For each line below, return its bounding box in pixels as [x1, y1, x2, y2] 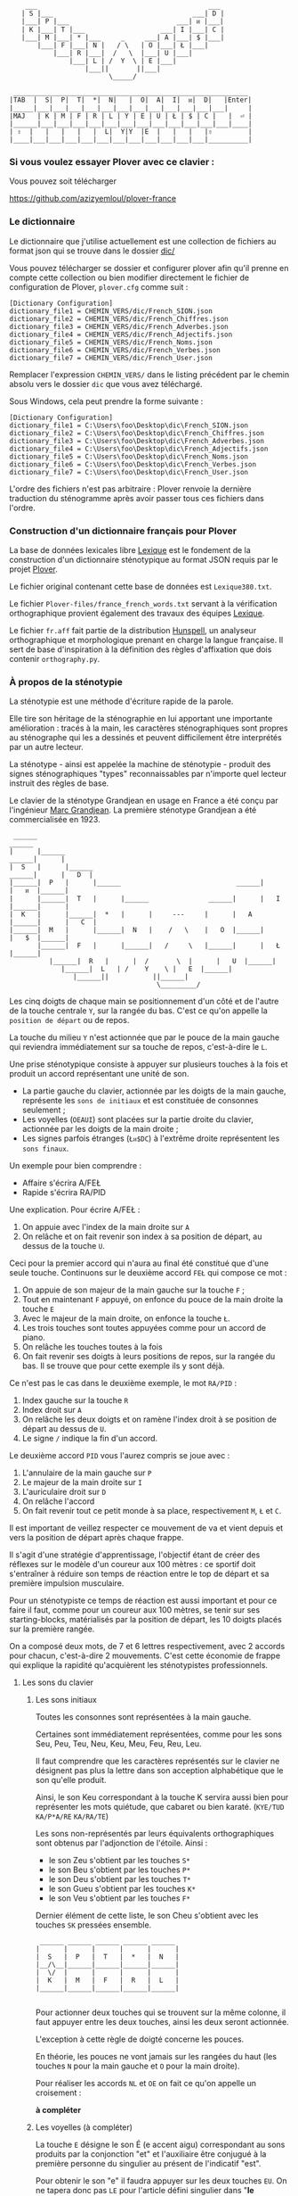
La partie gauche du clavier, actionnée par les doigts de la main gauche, [21, 1086, 286, 1096]
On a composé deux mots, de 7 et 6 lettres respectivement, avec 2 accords [9, 1641, 286, 1652]
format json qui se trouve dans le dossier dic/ [9, 245, 175, 256]
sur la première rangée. [9, 1623, 95, 1634]
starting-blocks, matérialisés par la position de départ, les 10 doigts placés [9, 1614, 282, 1625]
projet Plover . [9, 564, 58, 574]
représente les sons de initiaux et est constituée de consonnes [21, 1095, 259, 1106]
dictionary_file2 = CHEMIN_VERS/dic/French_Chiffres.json [9, 314, 229, 323]
